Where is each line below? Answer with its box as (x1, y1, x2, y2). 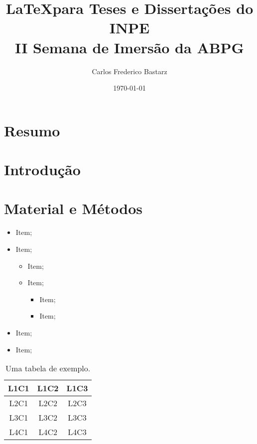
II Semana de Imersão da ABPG (15, 37, 244, 57)
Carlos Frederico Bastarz (92, 66, 167, 76)
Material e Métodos (4, 198, 143, 219)
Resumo (4, 120, 60, 140)
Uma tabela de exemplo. (5, 362, 91, 374)
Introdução (4, 159, 81, 180)
